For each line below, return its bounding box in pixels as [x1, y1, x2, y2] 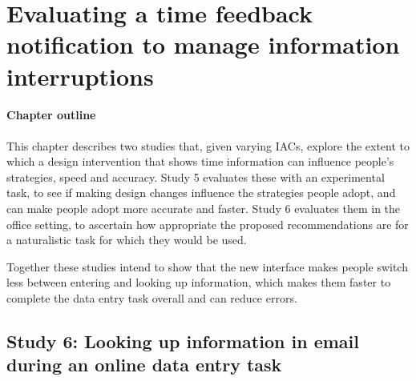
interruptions [6, 59, 154, 92]
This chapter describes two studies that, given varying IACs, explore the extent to [6, 137, 410, 154]
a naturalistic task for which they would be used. [6, 231, 247, 248]
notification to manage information [6, 28, 400, 61]
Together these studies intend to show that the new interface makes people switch [6, 258, 408, 275]
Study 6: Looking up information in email [6, 328, 359, 353]
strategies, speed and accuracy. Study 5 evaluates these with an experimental [6, 168, 385, 185]
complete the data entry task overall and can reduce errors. [6, 289, 297, 306]
